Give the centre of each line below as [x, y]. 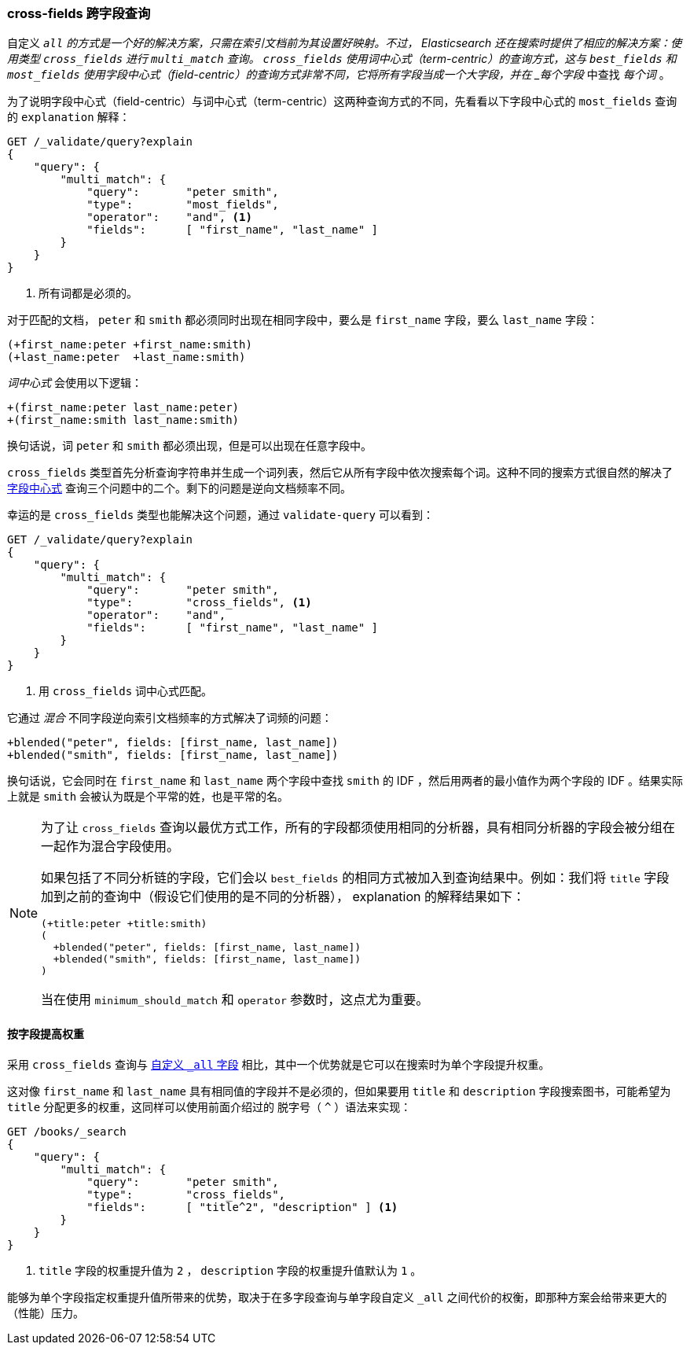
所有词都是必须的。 [88, 293]
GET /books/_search [67, 1131]
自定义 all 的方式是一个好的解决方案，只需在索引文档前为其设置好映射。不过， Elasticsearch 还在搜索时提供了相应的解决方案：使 [345, 43]
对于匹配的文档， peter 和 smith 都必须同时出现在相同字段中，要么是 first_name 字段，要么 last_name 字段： [303, 320]
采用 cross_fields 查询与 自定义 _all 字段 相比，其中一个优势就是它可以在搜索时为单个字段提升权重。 [279, 1064]
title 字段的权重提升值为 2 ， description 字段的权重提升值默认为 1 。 [230, 1270]
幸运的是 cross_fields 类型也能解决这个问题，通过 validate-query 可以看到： [220, 515]
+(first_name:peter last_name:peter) [123, 408]
